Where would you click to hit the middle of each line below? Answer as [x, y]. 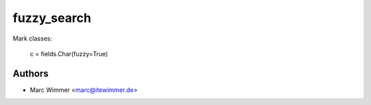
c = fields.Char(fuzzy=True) [69, 54]
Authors [31, 73]
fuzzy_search [52, 18]
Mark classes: [33, 38]
